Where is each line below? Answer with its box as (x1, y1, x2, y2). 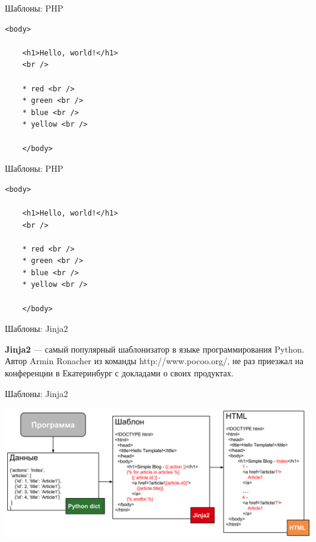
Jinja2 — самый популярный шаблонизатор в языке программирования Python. (5, 342, 304, 355)
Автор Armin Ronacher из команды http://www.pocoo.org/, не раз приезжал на (5, 354, 304, 367)
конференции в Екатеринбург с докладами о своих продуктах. (5, 367, 234, 379)
